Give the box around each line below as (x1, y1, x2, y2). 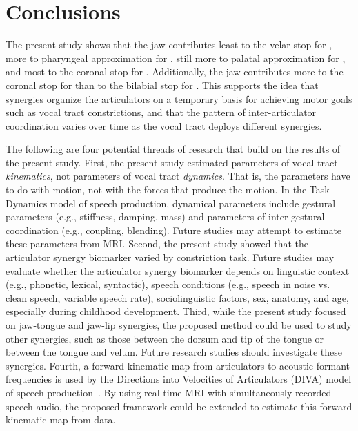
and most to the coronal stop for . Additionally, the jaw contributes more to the (6, 64, 344, 79)
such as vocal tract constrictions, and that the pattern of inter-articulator (6, 105, 317, 119)
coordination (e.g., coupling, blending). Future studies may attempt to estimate (6, 222, 342, 237)
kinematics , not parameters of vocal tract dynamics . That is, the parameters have (6, 169, 350, 183)
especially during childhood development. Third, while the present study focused (6, 304, 346, 318)
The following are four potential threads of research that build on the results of (6, 142, 341, 156)
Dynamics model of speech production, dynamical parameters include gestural (6, 195, 336, 210)
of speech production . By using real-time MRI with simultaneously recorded (6, 385, 332, 399)
